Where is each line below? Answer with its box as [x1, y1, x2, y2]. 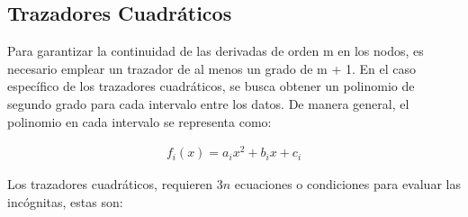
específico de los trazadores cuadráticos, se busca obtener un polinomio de [7, 77, 415, 95]
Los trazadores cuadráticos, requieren [7, 175, 213, 194]
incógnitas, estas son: [7, 192, 123, 211]
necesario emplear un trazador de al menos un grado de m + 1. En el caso [7, 59, 417, 77]
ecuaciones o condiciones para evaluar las [234, 175, 461, 194]
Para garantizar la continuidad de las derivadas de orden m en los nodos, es [7, 41, 424, 60]
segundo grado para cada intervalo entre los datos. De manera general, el [7, 94, 409, 113]
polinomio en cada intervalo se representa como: [7, 112, 272, 131]
